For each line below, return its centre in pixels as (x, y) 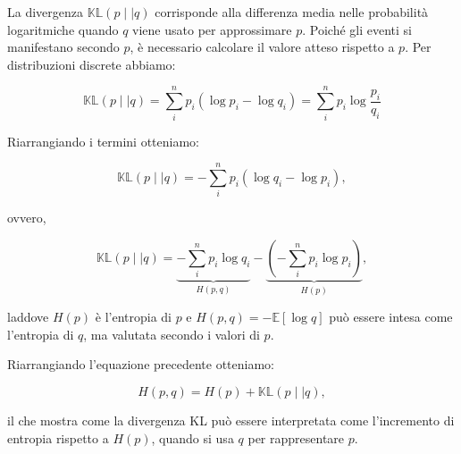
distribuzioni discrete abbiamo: (92, 64)
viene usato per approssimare (212, 29)
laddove (28, 317)
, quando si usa (193, 437)
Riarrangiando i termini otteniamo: (104, 141)
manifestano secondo (63, 47)
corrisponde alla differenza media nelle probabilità (292, 12)
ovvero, (27, 218)
